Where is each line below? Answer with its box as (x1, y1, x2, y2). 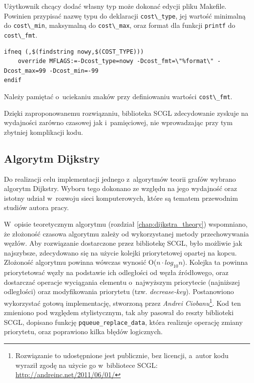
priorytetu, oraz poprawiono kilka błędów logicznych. (4, 326, 163, 337)
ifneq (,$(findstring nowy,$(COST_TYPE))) (4, 48, 144, 55)
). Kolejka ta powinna (182, 257, 248, 267)
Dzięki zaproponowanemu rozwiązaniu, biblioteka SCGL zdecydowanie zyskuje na (4, 107, 249, 118)
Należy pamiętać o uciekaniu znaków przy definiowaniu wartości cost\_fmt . (4, 91, 233, 101)
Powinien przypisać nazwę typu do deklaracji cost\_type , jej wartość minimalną (4, 10, 246, 21)
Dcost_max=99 (4, 67, 46, 74)
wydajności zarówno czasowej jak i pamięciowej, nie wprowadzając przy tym (4, 117, 233, 128)
